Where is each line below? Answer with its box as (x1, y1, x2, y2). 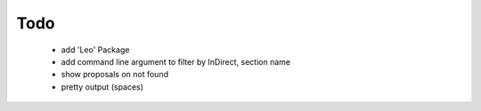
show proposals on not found (61, 69, 169, 80)
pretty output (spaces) (61, 81, 144, 92)
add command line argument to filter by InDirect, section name (61, 56, 291, 67)
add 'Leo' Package (61, 44, 130, 55)
